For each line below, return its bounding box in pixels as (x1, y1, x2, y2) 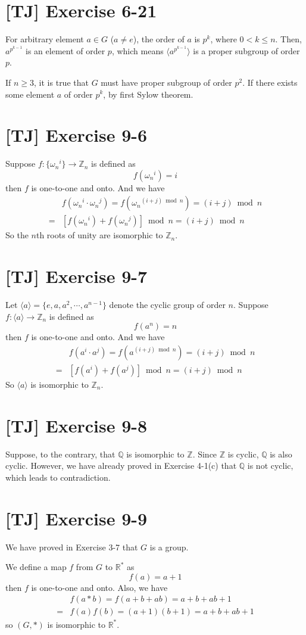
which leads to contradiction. (5, 471, 111, 483)
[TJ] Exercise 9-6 (5, 123, 148, 147)
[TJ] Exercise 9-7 (5, 264, 148, 288)
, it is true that (34, 76, 89, 88)
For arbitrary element (5, 33, 84, 45)
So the (5, 229, 29, 241)
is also (270, 447, 292, 460)
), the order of (133, 33, 185, 45)
